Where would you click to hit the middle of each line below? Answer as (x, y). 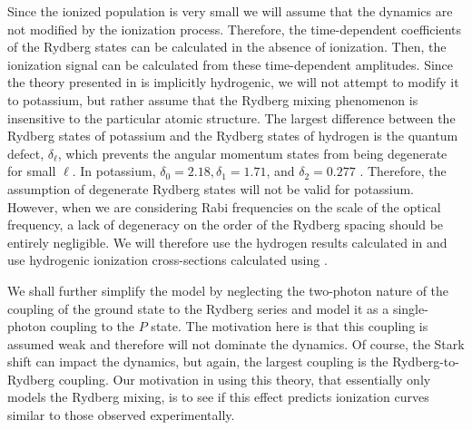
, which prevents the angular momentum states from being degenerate (252, 153)
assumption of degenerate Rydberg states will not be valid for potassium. (211, 188)
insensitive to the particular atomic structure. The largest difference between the (231, 117)
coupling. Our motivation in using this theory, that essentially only (245, 379)
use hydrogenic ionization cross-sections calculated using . (167, 260)
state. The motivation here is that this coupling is (290, 326)
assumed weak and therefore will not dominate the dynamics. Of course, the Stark (236, 343)
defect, (26, 153)
